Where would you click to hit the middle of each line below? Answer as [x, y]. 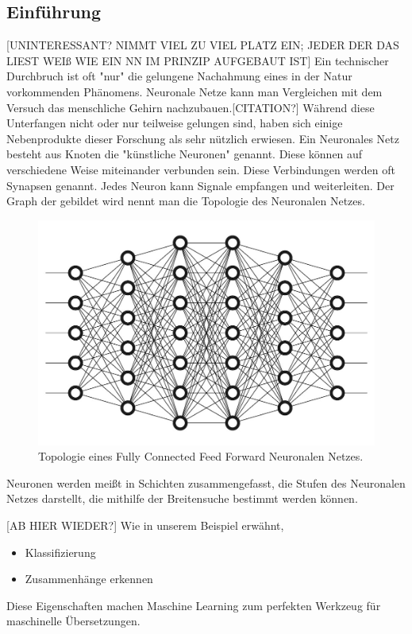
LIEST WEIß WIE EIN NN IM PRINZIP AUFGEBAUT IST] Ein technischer [198, 60]
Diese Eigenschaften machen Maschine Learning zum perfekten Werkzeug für [194, 605]
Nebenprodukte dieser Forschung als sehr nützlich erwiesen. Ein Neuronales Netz [203, 138]
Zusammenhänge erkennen [89, 579]
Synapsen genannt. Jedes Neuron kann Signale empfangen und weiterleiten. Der [200, 185]
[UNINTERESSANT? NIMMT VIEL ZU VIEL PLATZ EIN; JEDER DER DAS [203, 45]
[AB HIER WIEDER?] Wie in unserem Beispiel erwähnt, [145, 525]
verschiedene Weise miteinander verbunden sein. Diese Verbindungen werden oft [201, 169]
